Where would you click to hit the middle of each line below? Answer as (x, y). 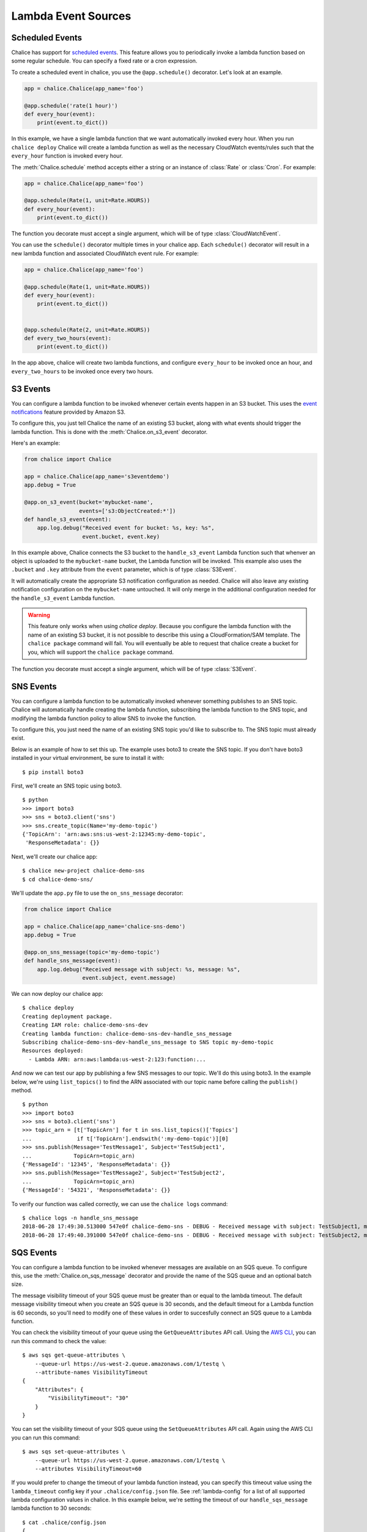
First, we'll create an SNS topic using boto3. (66, 786)
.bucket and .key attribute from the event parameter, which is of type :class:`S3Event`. (124, 569)
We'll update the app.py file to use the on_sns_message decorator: (97, 893)
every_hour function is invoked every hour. (67, 156)
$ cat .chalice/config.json (64, 1522)
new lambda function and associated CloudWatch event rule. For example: (105, 253)
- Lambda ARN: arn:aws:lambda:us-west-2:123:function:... (117, 1059)
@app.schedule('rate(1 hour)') (71, 105)
